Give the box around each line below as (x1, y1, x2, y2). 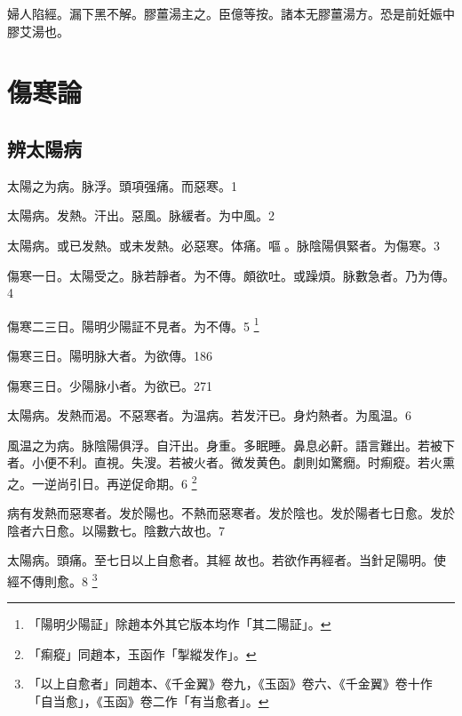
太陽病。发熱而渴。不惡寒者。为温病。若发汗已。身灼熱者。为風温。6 (7, 406, 411, 425)
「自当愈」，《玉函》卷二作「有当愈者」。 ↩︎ (28, 692, 269, 711)
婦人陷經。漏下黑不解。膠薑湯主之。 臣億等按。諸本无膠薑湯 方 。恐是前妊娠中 (7, 4, 455, 22)
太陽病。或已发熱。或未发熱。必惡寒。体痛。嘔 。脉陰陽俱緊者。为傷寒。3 (7, 235, 440, 254)
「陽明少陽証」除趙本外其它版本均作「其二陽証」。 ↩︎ (28, 615, 331, 633)
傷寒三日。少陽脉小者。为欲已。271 (7, 376, 212, 394)
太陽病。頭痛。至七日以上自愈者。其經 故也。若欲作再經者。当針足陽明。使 (7, 551, 446, 569)
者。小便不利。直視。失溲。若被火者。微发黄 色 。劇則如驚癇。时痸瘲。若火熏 (7, 453, 455, 472)
